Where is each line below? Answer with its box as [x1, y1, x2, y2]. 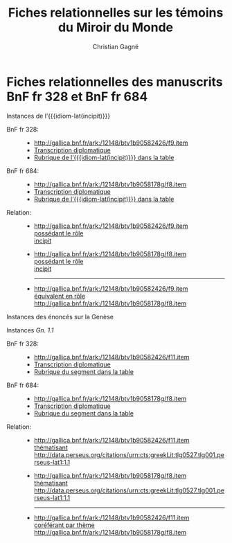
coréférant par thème [33, 521, 95, 529]
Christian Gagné [92, 42, 139, 51]
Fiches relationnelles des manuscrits [6, 74, 223, 89]
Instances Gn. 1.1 [6, 326, 54, 334]
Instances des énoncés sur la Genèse [6, 312, 114, 321]
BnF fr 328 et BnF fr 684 [6, 89, 148, 105]
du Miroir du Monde [57, 19, 174, 35]
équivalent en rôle [33, 292, 86, 300]
